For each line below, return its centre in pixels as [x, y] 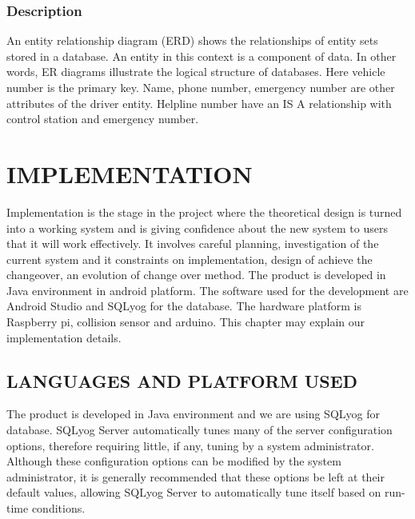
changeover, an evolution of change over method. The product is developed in [196, 275]
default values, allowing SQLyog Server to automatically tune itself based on [194, 492]
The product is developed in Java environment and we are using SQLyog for [193, 414]
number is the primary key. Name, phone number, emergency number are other [201, 87]
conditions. [58, 508]
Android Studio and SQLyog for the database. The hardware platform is [184, 306]
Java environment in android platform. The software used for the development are [207, 290]
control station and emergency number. [103, 119]
